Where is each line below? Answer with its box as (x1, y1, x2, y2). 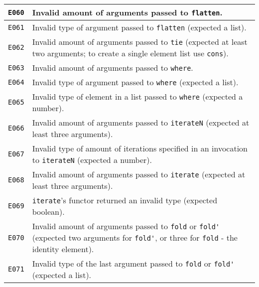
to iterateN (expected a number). (32, 154, 152, 165)
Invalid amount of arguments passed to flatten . (32, 6, 223, 18)
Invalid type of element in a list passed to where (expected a (32, 91, 243, 102)
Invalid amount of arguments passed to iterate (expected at (32, 168, 246, 180)
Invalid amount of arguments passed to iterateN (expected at (32, 117, 250, 128)
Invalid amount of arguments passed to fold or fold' (32, 220, 220, 232)
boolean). (32, 206, 65, 217)
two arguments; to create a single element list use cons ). (32, 47, 229, 59)
